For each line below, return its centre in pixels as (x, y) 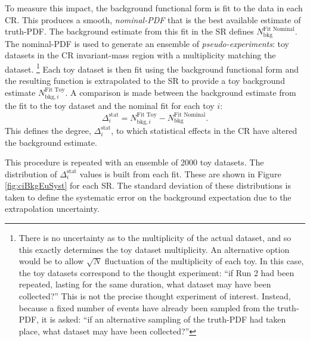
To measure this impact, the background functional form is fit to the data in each (154, 8)
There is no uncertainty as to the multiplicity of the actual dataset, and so (155, 238)
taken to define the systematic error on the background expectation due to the (148, 197)
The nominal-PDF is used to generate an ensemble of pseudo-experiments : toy (147, 43)
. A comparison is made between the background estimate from (181, 92)
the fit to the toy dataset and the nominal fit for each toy (110, 106)
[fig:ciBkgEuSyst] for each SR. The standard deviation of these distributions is (148, 185)
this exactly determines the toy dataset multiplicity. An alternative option (154, 249)
